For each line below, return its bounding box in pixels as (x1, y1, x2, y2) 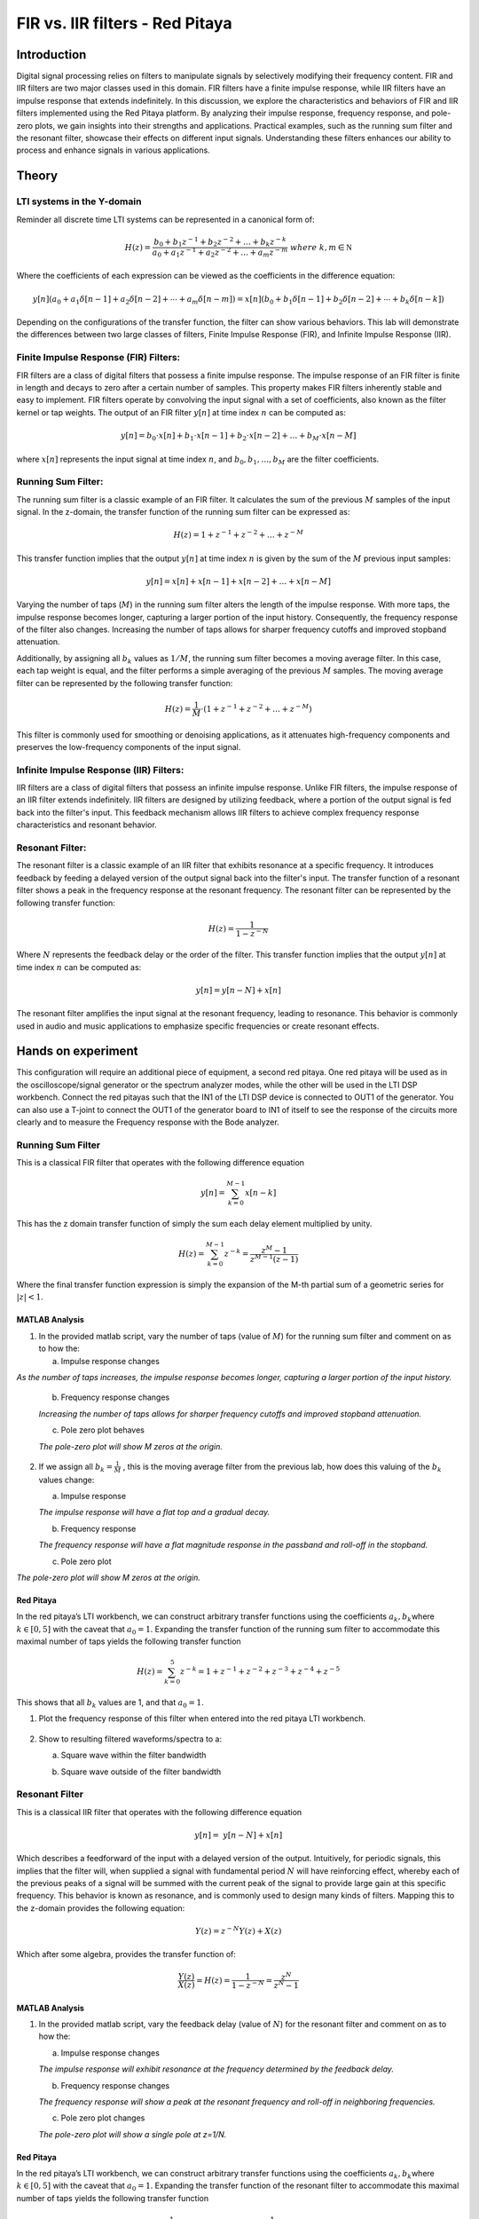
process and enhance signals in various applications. (16, 145, 210, 155)
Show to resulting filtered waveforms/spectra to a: (38, 1733, 222, 1744)
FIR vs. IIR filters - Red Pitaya (16, 13, 232, 33)
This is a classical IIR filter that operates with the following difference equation (16, 1806, 302, 1817)
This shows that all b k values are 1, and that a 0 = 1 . (16, 1697, 204, 1710)
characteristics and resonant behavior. (16, 819, 157, 830)
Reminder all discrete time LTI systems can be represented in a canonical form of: (16, 214, 315, 225)
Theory (16, 169, 59, 184)
